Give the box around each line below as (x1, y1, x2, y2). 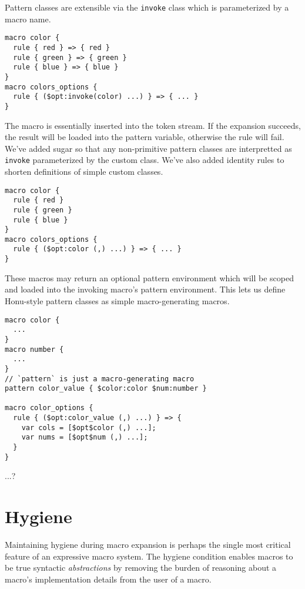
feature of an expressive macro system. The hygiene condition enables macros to (5, 550, 293, 562)
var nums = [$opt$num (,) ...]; (21, 433, 148, 442)
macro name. (5, 12, 51, 25)
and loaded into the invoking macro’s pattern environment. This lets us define (5, 283, 286, 295)
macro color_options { (5, 404, 93, 412)
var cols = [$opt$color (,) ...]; (21, 423, 156, 432)
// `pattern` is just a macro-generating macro (5, 374, 195, 383)
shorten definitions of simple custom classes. (5, 165, 163, 177)
